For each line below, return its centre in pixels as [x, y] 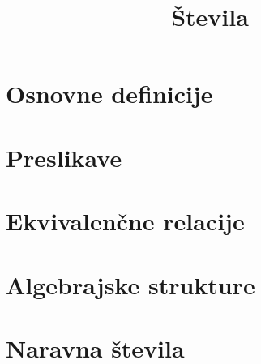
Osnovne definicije [109, 94]
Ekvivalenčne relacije [125, 221]
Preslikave [64, 157]
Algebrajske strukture [130, 284]
